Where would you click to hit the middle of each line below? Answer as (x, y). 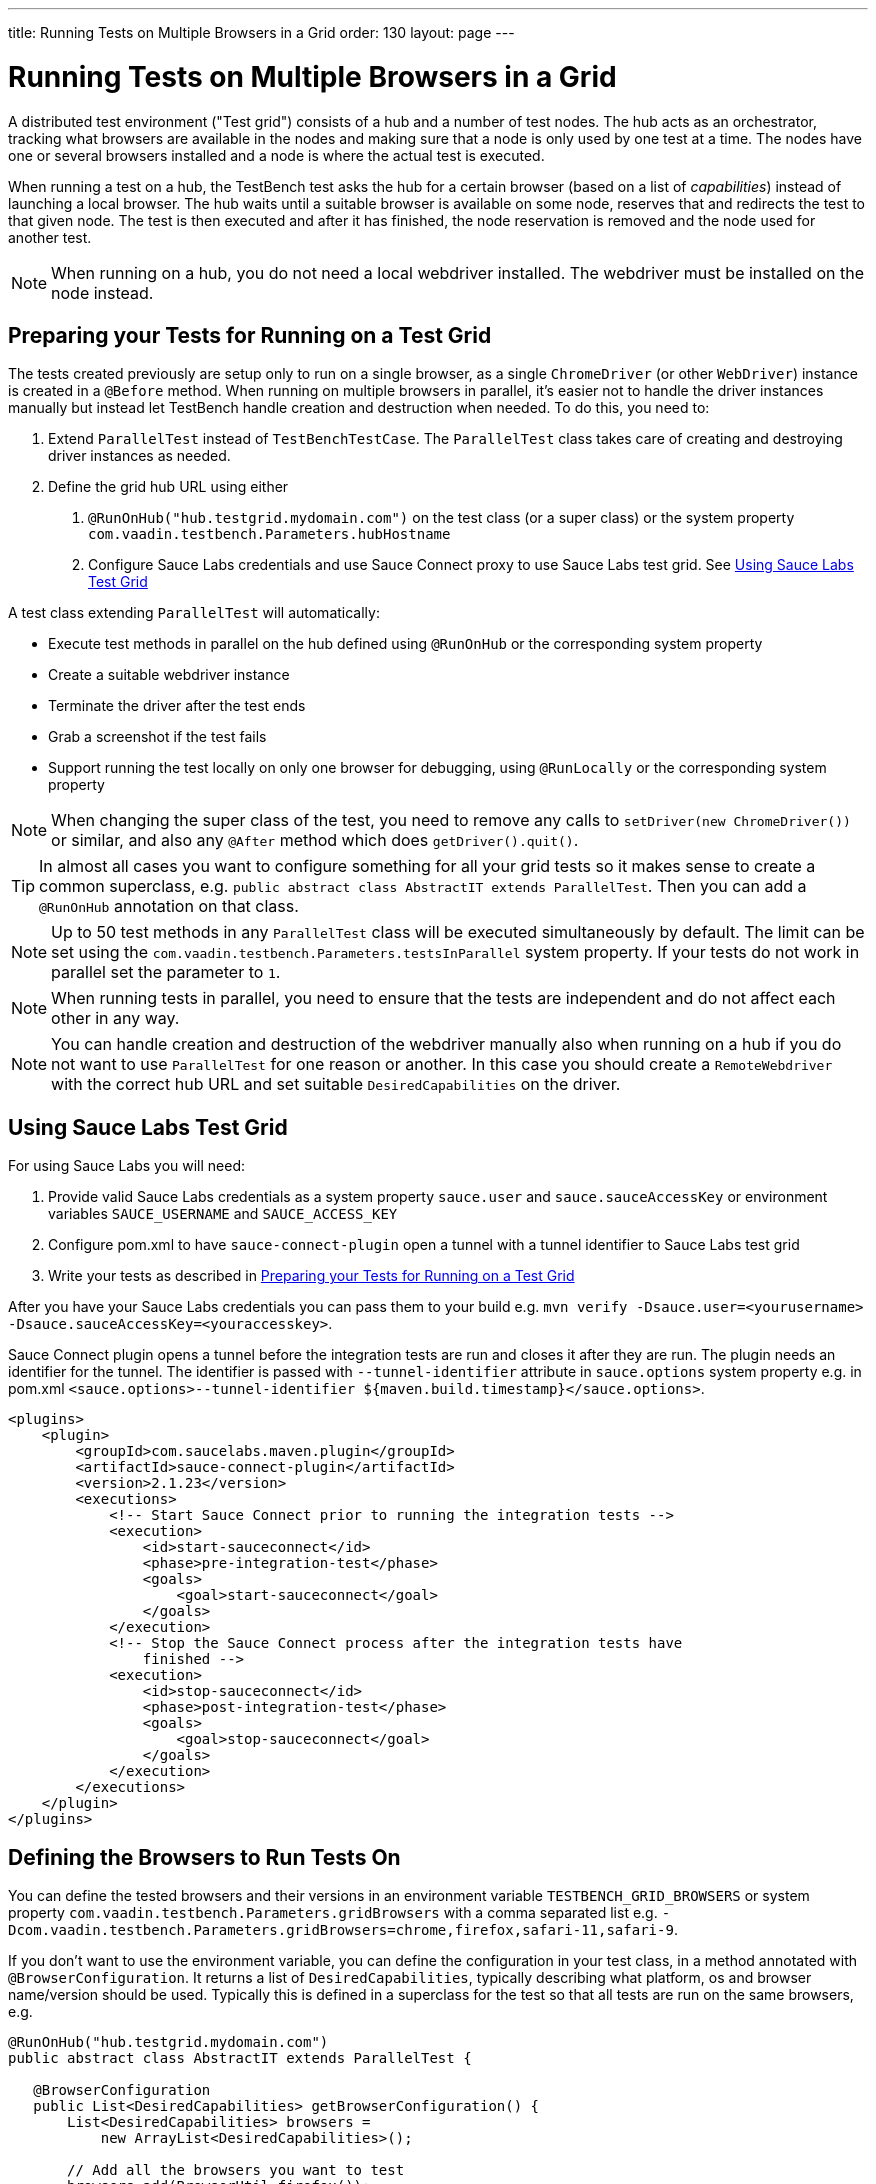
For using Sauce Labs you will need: (127, 1166)
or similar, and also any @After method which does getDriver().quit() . (315, 840)
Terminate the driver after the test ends (177, 706)
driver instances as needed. (139, 456)
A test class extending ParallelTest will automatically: (194, 613)
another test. (50, 237)
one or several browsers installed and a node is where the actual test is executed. (276, 155)
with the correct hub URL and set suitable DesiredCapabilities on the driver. (336, 1084)
